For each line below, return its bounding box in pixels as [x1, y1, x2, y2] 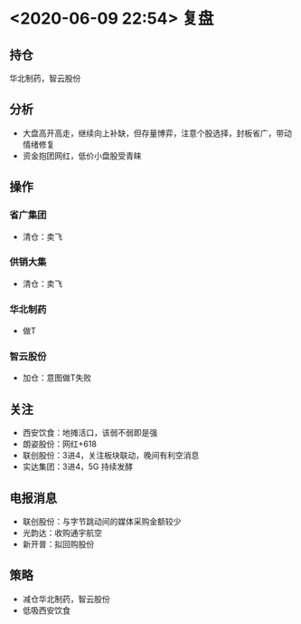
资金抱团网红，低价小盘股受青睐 [22, 150, 142, 161]
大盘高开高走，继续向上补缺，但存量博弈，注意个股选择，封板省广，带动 [22, 128, 292, 139]
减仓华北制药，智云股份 [22, 593, 110, 604]
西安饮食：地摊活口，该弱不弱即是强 [22, 427, 158, 438]
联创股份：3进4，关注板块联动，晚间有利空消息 [22, 450, 200, 461]
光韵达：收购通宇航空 [22, 527, 102, 539]
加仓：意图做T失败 [22, 372, 92, 383]
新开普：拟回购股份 [22, 539, 95, 550]
